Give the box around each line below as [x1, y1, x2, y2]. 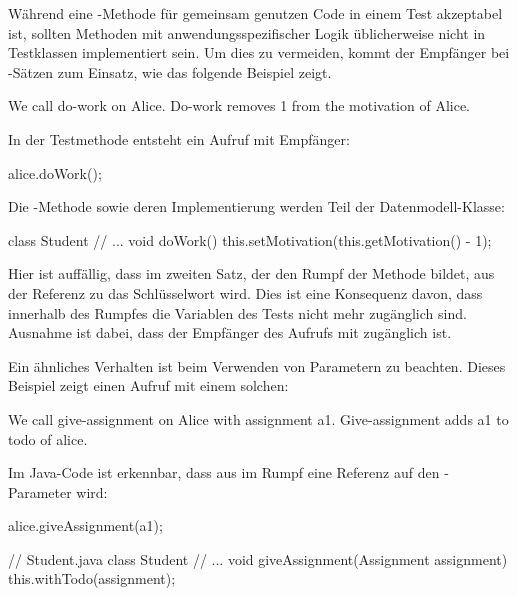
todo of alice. [8, 428, 88, 449]
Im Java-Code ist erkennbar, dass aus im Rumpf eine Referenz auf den [8, 462, 440, 483]
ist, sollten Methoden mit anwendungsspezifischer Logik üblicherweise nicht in [8, 22, 486, 43]
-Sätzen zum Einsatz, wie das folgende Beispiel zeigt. [8, 61, 332, 82]
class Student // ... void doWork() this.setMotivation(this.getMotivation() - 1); [8, 229, 492, 250]
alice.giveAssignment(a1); [8, 515, 163, 536]
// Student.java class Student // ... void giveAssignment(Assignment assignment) [8, 548, 508, 569]
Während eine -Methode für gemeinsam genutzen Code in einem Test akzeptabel [8, 3, 503, 23]
